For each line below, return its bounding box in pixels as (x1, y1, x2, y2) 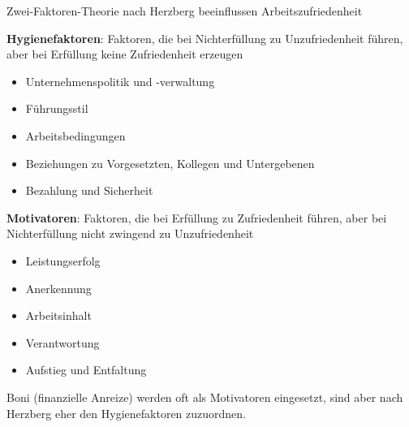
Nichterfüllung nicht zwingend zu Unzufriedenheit (6, 225, 254, 242)
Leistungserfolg (25, 252, 101, 269)
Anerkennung (25, 279, 92, 296)
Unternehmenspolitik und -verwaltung (25, 72, 215, 89)
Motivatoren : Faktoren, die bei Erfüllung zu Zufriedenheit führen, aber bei (6, 209, 387, 226)
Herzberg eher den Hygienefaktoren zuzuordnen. (6, 404, 246, 421)
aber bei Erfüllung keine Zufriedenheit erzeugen (6, 45, 243, 63)
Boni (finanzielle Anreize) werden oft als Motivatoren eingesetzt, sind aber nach (6, 388, 403, 405)
